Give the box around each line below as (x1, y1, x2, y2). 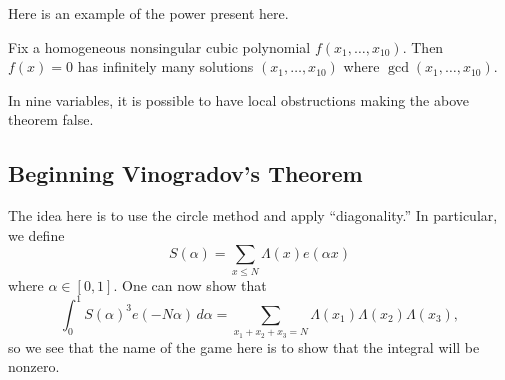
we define (8, 224, 65, 245)
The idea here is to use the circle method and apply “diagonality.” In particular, (8, 205, 498, 226)
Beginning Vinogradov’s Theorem (8, 158, 363, 189)
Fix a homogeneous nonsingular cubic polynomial (8, 36, 311, 57)
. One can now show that (113, 274, 267, 295)
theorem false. (8, 109, 94, 130)
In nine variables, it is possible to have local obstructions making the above (8, 89, 469, 110)
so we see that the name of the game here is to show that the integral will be (8, 336, 480, 357)
